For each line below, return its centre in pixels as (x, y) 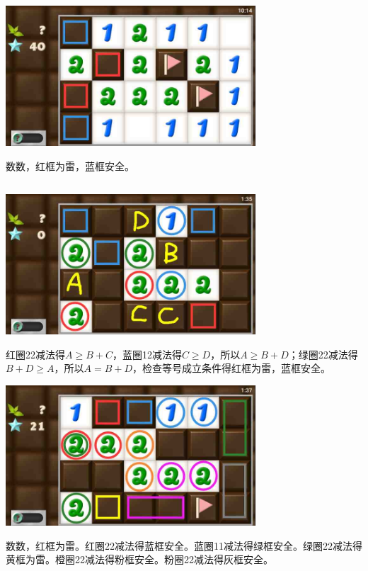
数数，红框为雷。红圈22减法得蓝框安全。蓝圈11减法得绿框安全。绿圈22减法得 (184, 545)
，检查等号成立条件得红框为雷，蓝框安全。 (232, 368)
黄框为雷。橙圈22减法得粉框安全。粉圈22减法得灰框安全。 (139, 559)
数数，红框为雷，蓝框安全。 (70, 165)
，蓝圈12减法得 (147, 354)
